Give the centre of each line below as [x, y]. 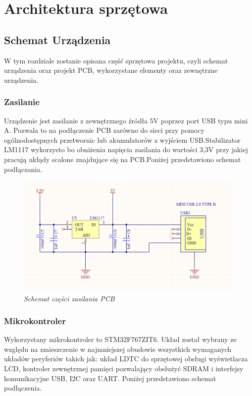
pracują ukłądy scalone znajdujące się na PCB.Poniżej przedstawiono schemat [123, 159]
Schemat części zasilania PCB [69, 299]
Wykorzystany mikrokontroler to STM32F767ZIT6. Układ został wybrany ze [120, 339]
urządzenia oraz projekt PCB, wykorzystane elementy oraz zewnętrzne [111, 70]
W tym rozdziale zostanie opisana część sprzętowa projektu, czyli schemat [116, 60]
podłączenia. [23, 388]
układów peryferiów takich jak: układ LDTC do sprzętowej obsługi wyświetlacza [126, 359]
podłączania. [23, 169]
